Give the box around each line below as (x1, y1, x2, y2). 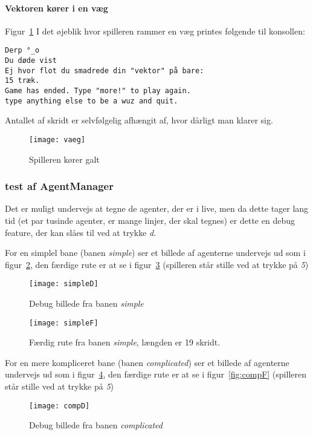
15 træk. (5, 76, 40, 85)
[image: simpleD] (29, 280, 98, 289)
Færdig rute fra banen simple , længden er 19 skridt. (29, 336, 221, 348)
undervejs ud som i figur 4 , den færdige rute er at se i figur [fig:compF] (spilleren (5, 368, 306, 381)
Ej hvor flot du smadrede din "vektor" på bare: (5, 66, 204, 75)
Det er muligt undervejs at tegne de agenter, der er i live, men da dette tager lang (5, 202, 309, 215)
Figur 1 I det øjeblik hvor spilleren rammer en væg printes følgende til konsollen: (5, 24, 305, 37)
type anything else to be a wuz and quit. (5, 96, 178, 105)
